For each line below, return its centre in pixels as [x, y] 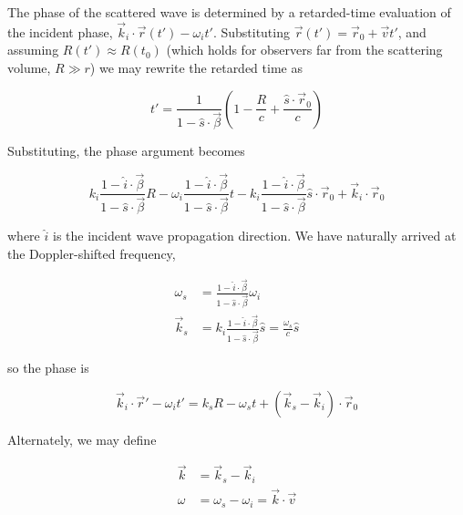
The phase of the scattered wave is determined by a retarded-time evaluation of [229, 12]
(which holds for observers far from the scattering [304, 50]
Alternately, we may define [82, 439]
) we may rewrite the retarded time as [196, 67]
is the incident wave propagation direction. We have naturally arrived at [254, 236]
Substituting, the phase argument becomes [126, 151]
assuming [33, 50]
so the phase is [48, 367]
